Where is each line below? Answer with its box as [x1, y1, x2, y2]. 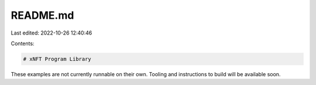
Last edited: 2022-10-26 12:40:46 [11, 29, 92, 36]
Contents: [11, 40, 35, 47]
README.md [11, 9, 74, 22]
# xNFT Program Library [23, 56, 92, 62]
